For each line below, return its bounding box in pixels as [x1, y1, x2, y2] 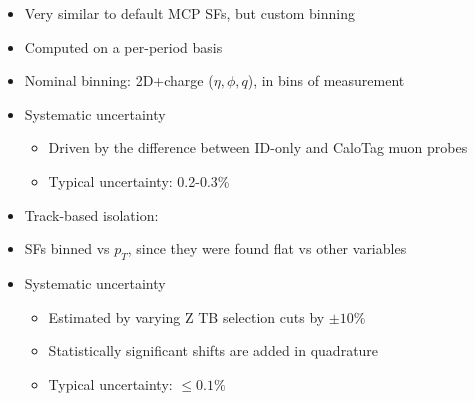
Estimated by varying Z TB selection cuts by [48, 306, 325, 327]
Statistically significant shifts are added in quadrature [48, 340, 379, 361]
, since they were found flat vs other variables [127, 238, 407, 259]
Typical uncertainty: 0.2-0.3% [48, 170, 230, 191]
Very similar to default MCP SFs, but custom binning [24, 3, 355, 23]
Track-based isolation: [24, 204, 159, 225]
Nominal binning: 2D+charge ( [24, 70, 214, 91]
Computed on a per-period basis [24, 36, 223, 57]
